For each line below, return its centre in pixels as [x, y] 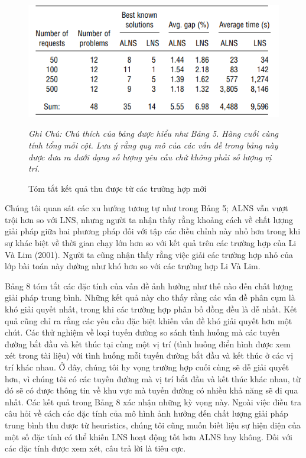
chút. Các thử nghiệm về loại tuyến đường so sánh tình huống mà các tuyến [142, 332]
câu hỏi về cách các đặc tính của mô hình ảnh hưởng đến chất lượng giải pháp [147, 413]
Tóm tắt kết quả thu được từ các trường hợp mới [118, 188]
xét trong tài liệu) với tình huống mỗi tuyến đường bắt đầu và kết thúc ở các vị [149, 355]
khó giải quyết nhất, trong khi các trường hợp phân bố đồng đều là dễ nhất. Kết [151, 309]
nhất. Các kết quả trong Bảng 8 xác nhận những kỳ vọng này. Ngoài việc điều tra [153, 401]
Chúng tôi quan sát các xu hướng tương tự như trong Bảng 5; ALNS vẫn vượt [147, 208]
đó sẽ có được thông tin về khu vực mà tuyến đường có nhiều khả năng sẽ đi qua [152, 390]
